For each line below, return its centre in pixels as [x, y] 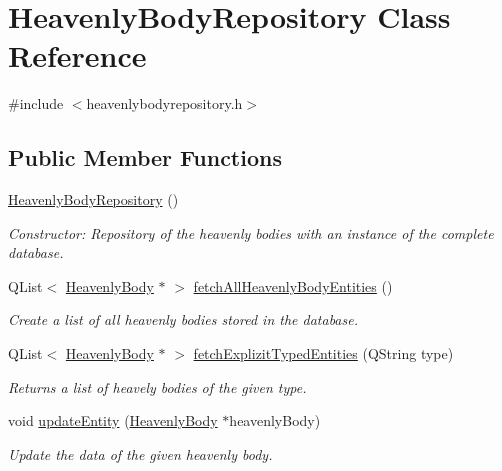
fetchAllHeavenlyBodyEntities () [293, 285]
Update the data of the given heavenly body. [140, 453]
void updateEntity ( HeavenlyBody [113, 420]
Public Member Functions [145, 157]
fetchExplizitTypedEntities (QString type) [323, 353]
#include [36, 103]
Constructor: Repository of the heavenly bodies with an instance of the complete [251, 232]
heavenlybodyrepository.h [164, 103]
